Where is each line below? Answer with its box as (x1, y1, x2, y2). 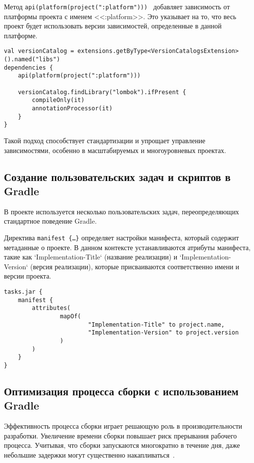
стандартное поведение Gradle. (4, 216, 97, 226)
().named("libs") (4, 56, 60, 63)
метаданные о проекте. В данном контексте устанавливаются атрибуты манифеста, (4, 242, 251, 252)
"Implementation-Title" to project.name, (88, 321, 225, 328)
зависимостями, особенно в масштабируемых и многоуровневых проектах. (4, 145, 226, 155)
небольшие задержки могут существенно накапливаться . (4, 449, 175, 460)
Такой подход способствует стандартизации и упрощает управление (4, 135, 206, 145)
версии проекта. (4, 271, 51, 281)
